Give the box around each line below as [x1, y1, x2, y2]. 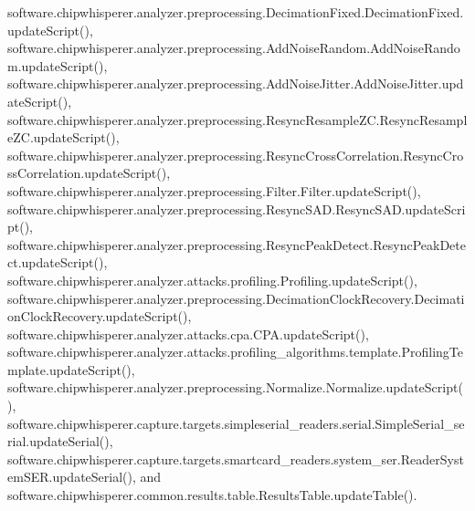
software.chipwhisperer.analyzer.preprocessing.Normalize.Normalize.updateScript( [7, 378, 463, 397]
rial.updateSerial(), [7, 432, 113, 451]
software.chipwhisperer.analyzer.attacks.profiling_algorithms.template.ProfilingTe [7, 342, 464, 361]
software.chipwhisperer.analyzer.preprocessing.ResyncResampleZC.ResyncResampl [7, 109, 468, 129]
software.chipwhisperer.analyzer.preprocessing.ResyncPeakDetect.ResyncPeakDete [7, 235, 466, 254]
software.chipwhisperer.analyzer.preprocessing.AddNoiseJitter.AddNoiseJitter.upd [7, 74, 464, 93]
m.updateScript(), [7, 56, 108, 75]
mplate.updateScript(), [7, 360, 135, 379]
